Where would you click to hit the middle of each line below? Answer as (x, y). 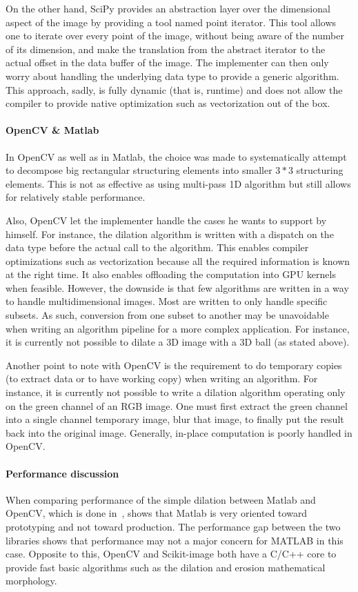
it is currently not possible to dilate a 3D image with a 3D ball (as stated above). (178, 342)
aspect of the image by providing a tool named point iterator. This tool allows (171, 22)
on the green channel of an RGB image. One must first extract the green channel (177, 405)
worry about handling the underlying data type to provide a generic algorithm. (172, 76)
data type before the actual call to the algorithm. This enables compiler (157, 247)
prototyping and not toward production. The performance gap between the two (173, 526)
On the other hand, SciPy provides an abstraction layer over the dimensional (168, 8)
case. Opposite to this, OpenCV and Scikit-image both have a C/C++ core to (171, 554)
